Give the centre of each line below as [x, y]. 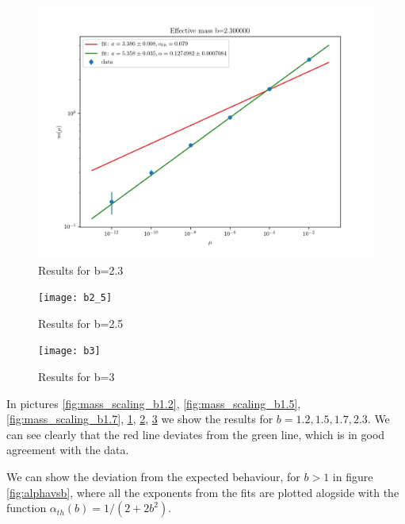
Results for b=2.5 [81, 323]
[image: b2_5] [75, 298]
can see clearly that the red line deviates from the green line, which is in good [196, 434]
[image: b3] [69, 351]
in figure [353, 477]
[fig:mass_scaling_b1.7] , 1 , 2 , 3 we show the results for [140, 419]
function [27, 508]
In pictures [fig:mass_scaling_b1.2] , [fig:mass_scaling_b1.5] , [154, 403]
